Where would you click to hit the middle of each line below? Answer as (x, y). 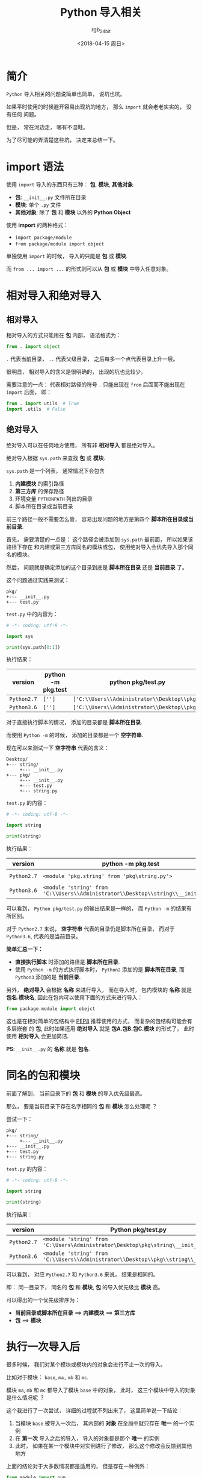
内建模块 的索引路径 (39, 484)
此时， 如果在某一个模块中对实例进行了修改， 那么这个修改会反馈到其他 (103, 1446)
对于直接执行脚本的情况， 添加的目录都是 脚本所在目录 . (74, 722)
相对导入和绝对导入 (54, 295)
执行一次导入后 (43, 1347)
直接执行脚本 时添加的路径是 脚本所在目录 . (67, 962)
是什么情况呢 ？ (26, 1398)
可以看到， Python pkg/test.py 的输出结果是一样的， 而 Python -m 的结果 (96, 909)
